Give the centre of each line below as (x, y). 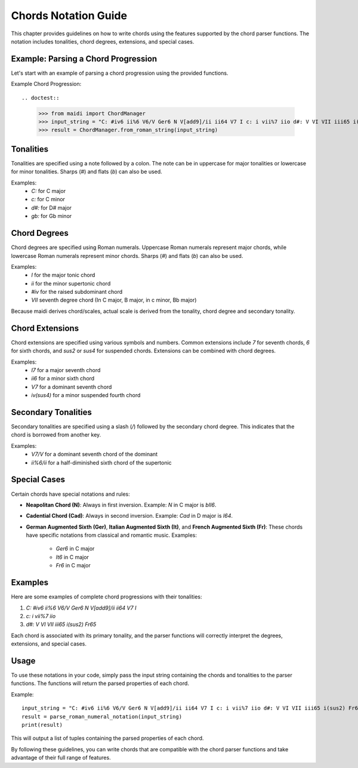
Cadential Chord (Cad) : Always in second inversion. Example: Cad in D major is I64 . (129, 516)
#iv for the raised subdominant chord (77, 292)
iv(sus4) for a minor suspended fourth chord (86, 395)
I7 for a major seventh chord (66, 370)
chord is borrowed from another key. (56, 435)
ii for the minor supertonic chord (71, 283)
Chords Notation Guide (69, 16)
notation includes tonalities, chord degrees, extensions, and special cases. (103, 41)
